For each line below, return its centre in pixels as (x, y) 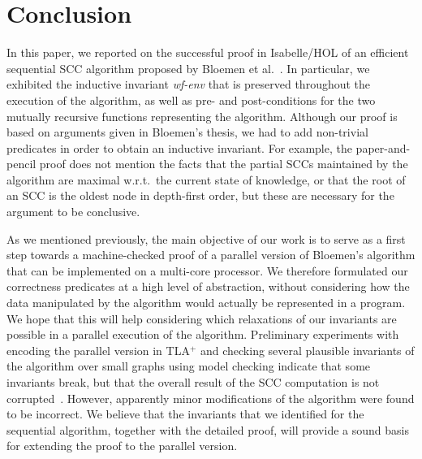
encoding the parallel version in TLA (98, 350)
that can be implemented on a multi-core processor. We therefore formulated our (207, 270)
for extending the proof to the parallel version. (122, 446)
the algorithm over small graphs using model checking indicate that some (189, 366)
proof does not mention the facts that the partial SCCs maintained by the (224, 164)
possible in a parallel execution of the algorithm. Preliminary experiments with (203, 334)
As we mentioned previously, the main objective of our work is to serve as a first (206, 238)
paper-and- (383, 147)
